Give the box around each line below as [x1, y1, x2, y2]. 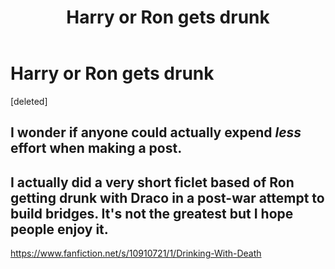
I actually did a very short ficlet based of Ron [10, 174, 295, 191]
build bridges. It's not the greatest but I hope [10, 205, 294, 222]
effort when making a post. [10, 140, 183, 157]
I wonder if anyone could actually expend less [10, 124, 302, 141]
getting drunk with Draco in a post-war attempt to [10, 189, 325, 206]
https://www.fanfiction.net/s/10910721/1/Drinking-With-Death [10, 247, 262, 260]
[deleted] [10, 95, 48, 107]
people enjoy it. [10, 221, 109, 238]
